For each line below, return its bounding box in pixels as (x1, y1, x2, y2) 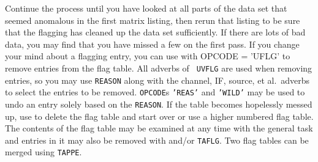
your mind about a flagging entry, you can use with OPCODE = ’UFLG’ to (5, 50, 290, 62)
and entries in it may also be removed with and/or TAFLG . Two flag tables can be (5, 133, 309, 146)
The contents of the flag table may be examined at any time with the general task (5, 122, 313, 134)
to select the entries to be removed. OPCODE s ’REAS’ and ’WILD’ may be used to (5, 86, 305, 98)
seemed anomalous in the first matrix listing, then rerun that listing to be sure (5, 13, 300, 26)
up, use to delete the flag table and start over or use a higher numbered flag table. (5, 109, 314, 122)
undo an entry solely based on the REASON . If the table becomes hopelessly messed (5, 97, 312, 110)
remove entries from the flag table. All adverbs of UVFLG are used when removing (5, 61, 312, 74)
